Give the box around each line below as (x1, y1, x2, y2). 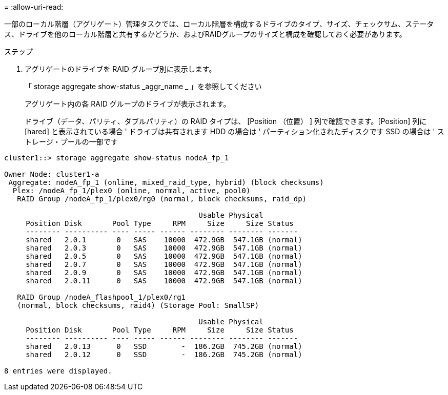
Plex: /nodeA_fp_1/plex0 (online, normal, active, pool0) (12, 186, 251, 195)
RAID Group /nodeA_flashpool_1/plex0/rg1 (17, 293, 186, 301)
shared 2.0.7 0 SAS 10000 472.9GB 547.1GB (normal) (26, 260, 302, 268)
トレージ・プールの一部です (25, 137, 118, 146)
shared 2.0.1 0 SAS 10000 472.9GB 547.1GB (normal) (26, 236, 302, 244)
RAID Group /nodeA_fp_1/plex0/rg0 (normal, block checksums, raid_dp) (17, 195, 307, 203)
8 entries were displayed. (4, 367, 112, 375)
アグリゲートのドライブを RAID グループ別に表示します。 (25, 65, 216, 73)
